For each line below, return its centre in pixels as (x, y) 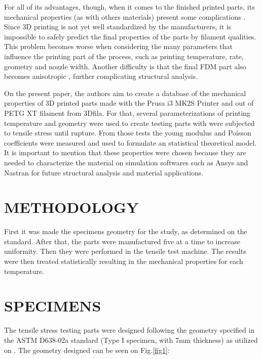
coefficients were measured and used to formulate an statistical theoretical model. (130, 142)
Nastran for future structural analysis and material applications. (104, 172)
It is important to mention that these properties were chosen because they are (125, 152)
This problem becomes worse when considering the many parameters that (118, 46)
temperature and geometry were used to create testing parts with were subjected (129, 123)
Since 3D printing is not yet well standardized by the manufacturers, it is (118, 27)
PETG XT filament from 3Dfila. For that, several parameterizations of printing (127, 113)
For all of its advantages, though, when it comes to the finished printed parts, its (129, 7)
